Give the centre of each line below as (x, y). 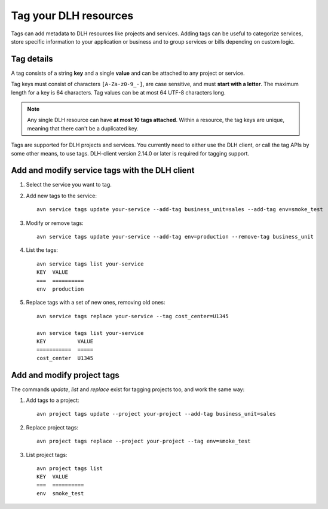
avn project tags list (70, 468)
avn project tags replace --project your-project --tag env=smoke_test (144, 441)
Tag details (32, 59)
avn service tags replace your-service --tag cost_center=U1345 (133, 316)
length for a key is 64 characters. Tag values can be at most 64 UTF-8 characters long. (118, 92)
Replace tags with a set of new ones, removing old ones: (96, 303)
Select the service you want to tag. (69, 185)
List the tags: (42, 250)
